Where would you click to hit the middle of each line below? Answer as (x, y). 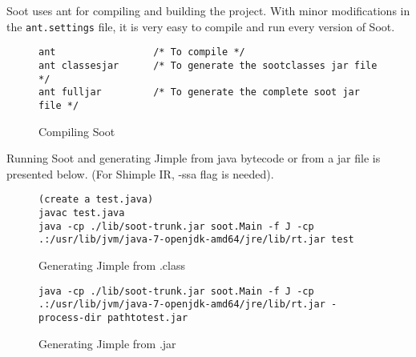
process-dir (70, 317)
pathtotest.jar (147, 317)
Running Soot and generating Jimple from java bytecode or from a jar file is (194, 158)
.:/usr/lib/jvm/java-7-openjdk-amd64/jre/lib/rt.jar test (196, 240)
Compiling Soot (77, 131)
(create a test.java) (96, 200)
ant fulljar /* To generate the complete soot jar (199, 92)
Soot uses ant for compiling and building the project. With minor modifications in (208, 10)
